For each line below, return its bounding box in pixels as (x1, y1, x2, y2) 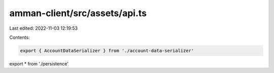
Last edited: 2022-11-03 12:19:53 (9, 25, 78, 31)
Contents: (9, 34, 30, 40)
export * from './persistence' (9, 60, 68, 66)
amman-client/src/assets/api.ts (9, 8, 147, 19)
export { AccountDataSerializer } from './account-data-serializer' (20, 48, 194, 53)
